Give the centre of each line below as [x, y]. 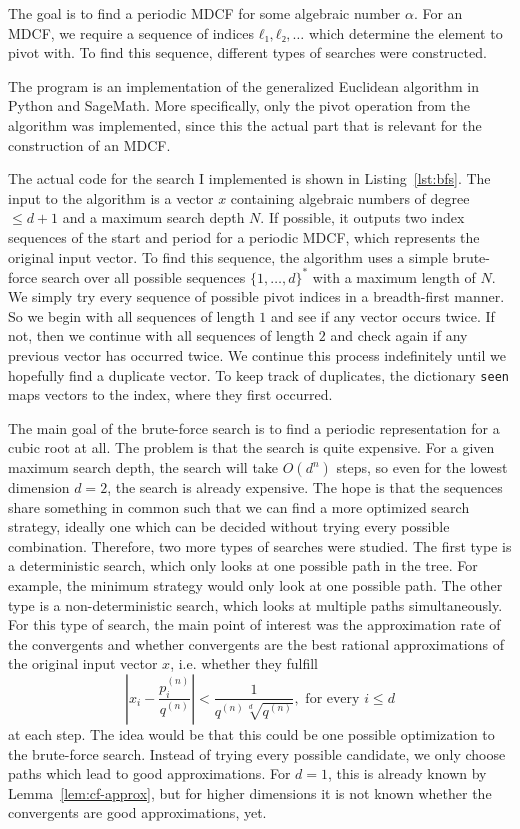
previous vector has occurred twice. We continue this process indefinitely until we [257, 355]
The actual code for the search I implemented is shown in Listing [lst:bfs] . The [249, 178]
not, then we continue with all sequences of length [161, 335]
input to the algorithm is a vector [111, 197]
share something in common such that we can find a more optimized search [239, 506]
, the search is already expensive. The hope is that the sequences [305, 487]
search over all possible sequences [143, 276]
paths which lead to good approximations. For [149, 773]
